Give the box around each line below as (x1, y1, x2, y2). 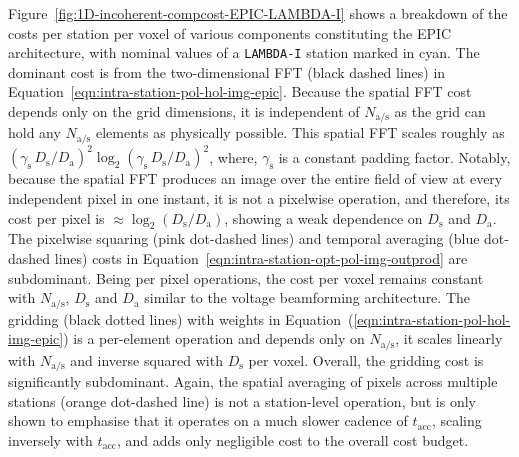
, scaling (431, 410, 482, 431)
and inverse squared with (70, 349, 223, 370)
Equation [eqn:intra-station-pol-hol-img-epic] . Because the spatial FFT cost (8, 81, 472, 102)
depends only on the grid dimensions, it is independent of (8, 101, 360, 122)
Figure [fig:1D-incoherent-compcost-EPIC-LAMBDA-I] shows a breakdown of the (8, 3, 508, 23)
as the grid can (394, 101, 486, 122)
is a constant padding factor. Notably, (278, 146, 511, 167)
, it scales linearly (395, 328, 503, 349)
